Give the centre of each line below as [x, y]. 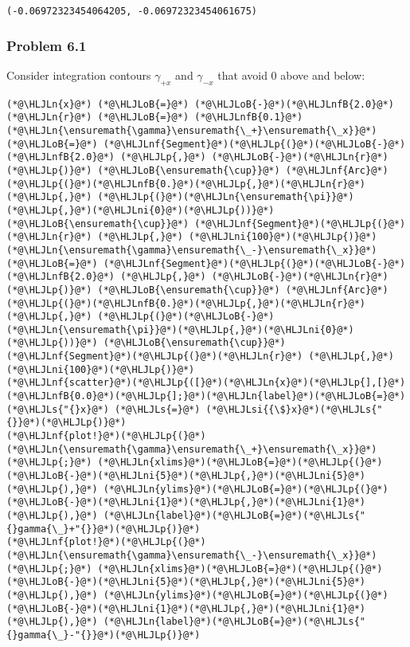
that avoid [242, 75]
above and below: [323, 75]
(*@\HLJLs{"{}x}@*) [58, 409]
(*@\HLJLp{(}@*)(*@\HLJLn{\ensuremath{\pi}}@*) [226, 197]
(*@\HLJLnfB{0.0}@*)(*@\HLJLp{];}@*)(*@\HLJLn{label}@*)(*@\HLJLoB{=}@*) [206, 396]
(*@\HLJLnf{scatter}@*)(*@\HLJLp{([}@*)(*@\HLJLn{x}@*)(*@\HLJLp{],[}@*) [206, 383]
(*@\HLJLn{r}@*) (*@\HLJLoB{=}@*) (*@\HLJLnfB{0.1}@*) [155, 118]
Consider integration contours [79, 75]
